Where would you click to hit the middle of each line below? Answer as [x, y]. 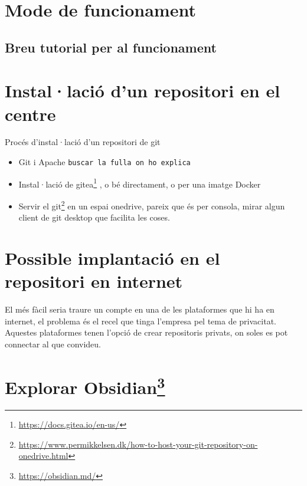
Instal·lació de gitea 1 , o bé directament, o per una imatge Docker [140, 183]
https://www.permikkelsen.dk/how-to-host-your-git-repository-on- [138, 444]
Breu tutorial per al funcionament [111, 47]
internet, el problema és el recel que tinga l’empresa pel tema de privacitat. [141, 321]
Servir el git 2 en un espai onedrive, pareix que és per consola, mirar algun [152, 205]
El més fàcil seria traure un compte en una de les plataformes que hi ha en [140, 309]
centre [30, 114]
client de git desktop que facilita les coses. [94, 217]
